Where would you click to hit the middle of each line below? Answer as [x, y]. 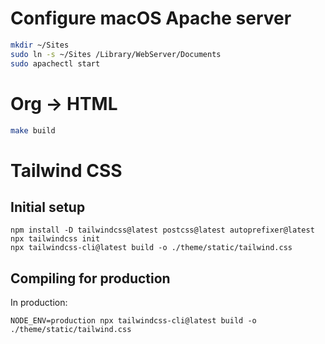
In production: [39, 303]
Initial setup [48, 207]
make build [33, 130]
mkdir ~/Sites [40, 45]
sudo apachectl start [55, 63]
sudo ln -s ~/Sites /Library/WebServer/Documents [116, 54]
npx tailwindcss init [55, 239]
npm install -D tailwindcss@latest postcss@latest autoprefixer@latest [162, 230]
